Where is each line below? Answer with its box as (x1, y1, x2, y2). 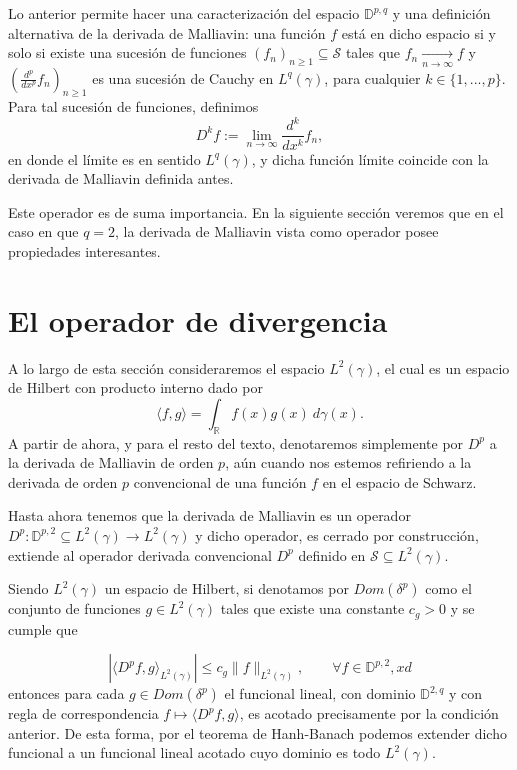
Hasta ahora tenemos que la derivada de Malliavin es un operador (8, 505, 411, 526)
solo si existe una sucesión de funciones (8, 42, 247, 63)
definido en (298, 544, 366, 565)
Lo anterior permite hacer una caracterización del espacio (8, 3, 360, 23)
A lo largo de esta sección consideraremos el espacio (8, 357, 325, 378)
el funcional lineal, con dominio (224, 683, 416, 704)
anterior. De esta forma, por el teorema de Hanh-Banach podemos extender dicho (8, 722, 507, 743)
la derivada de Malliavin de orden (8, 452, 214, 473)
